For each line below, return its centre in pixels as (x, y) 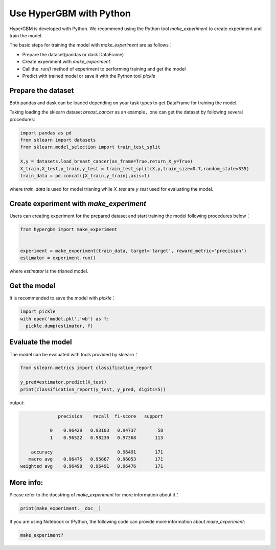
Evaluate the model (41, 342)
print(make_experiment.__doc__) (61, 508)
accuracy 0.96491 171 (97, 452)
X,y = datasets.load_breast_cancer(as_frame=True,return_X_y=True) (107, 162)
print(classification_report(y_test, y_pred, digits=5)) (93, 389)
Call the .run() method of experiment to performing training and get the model (104, 68)
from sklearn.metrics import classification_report (86, 368)
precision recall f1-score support (111, 416)
